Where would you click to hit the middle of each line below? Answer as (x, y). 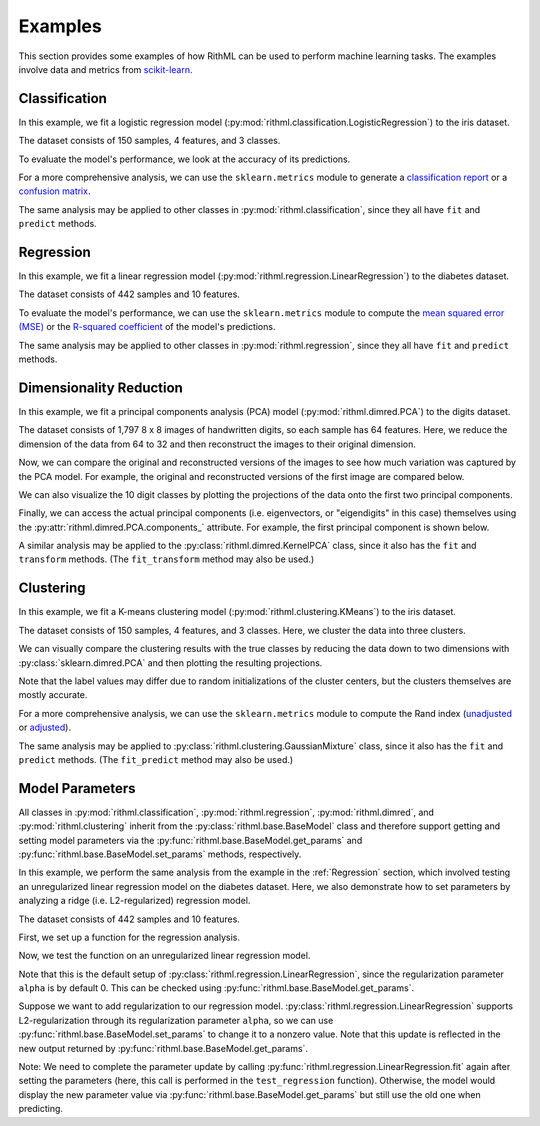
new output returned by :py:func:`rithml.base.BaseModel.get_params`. (163, 1048)
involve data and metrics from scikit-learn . (106, 69)
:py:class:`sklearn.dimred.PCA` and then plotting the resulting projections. (170, 662)
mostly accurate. (53, 695)
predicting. (41, 1109)
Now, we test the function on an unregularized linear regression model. (164, 956)
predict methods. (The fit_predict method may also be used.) (156, 759)
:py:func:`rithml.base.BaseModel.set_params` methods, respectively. (160, 854)
